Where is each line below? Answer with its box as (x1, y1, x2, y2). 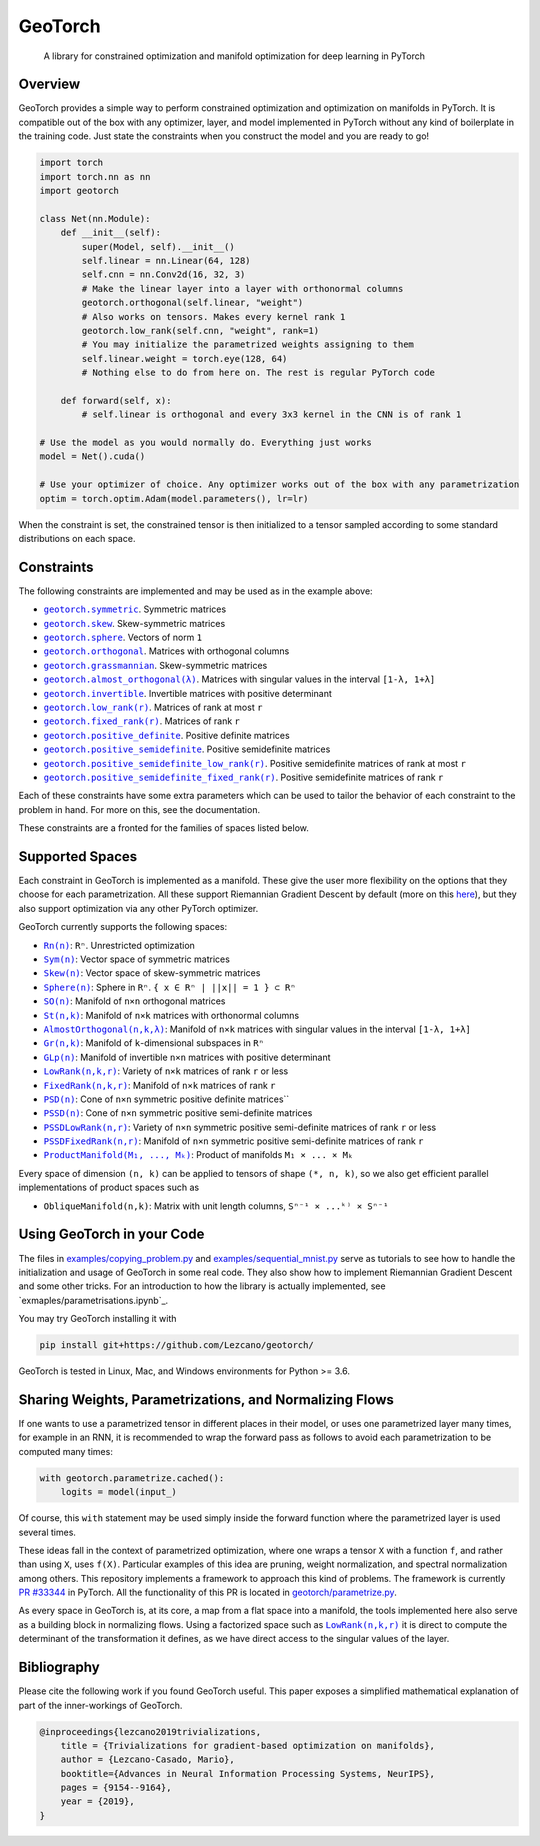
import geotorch (39, 185, 120, 196)
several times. (18, 1526, 77, 1538)
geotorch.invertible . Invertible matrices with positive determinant (43, 687, 332, 699)
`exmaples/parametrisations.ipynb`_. (18, 1294, 169, 1306)
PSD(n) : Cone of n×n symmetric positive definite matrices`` (43, 1093, 290, 1105)
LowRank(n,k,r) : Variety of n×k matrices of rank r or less (43, 1065, 289, 1077)
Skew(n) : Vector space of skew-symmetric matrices (43, 967, 261, 979)
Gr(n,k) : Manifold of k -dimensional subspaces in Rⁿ (43, 1037, 265, 1049)
